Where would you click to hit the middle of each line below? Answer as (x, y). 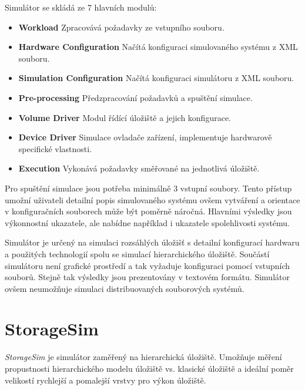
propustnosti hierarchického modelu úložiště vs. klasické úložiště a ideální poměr (149, 368)
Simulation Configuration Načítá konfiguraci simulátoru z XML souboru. (156, 78)
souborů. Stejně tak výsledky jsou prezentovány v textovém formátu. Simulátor (147, 277)
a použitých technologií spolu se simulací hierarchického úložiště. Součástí (137, 253)
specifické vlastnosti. (55, 148)
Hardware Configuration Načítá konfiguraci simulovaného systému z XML (158, 47)
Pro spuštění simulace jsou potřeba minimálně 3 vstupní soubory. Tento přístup (148, 188)
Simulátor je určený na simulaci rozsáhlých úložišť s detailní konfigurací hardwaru (152, 242)
